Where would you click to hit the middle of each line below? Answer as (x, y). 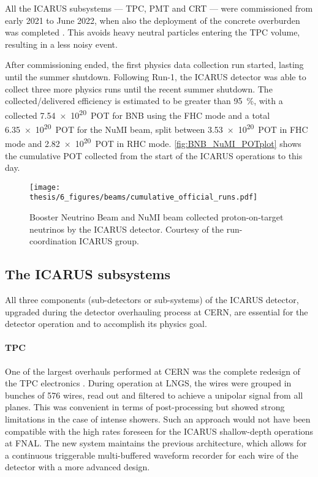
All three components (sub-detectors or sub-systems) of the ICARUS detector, (152, 299)
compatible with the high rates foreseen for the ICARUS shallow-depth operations (159, 431)
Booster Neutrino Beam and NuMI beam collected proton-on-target (157, 217)
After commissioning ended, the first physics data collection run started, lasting (154, 65)
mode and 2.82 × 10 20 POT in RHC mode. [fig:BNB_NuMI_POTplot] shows (153, 142)
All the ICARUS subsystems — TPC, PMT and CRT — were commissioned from (159, 8)
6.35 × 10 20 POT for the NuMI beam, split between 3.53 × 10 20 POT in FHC (157, 128)
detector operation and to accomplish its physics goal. (106, 324)
